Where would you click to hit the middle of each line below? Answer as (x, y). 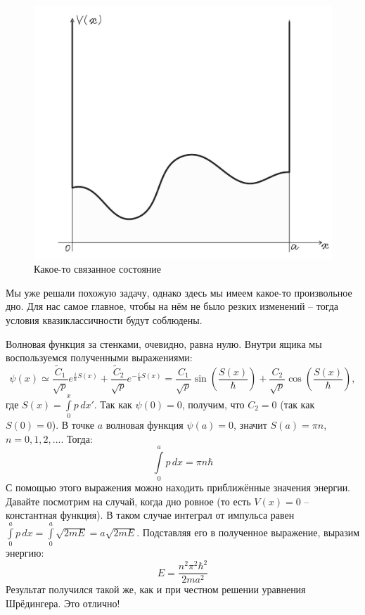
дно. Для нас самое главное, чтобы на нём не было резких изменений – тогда (172, 306)
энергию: (25, 553)
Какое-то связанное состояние (98, 269)
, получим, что (213, 404)
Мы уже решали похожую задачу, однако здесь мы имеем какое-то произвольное (179, 292)
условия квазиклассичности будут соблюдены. (104, 320)
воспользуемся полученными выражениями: (99, 357)
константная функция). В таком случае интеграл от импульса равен (150, 515)
